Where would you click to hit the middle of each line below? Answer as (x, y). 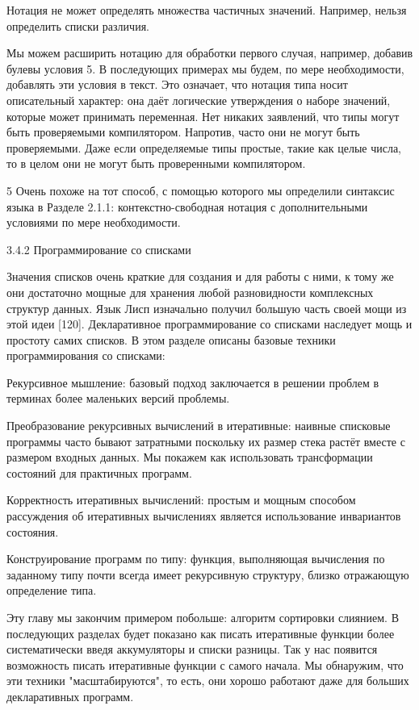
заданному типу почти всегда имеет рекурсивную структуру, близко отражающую (208, 574)
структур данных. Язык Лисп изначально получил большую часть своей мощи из (207, 308)
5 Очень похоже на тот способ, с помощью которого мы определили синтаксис (201, 190)
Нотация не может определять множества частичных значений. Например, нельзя (207, 10)
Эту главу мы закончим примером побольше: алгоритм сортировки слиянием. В (203, 617)
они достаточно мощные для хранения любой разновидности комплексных (190, 292)
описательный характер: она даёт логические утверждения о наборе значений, (199, 100)
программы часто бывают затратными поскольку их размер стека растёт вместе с (206, 441)
